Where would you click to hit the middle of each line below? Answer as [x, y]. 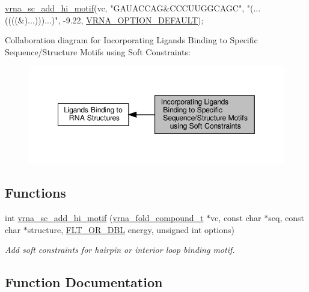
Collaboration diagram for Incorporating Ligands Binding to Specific [131, 40]
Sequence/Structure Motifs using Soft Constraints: [98, 51]
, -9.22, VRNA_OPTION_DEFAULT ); [131, 20]
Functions [35, 193]
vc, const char [236, 218]
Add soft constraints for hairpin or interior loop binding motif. [120, 250]
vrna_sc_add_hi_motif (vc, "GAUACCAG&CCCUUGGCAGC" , [125, 8]
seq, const [286, 218]
